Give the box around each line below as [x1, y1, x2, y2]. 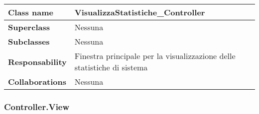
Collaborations [8, 76, 67, 87]
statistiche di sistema [74, 61, 148, 73]
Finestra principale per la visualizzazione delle [74, 50, 236, 61]
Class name [8, 6, 53, 18]
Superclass [8, 21, 50, 33]
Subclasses [8, 36, 50, 47]
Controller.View [4, 100, 70, 113]
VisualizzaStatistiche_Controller [74, 6, 205, 18]
